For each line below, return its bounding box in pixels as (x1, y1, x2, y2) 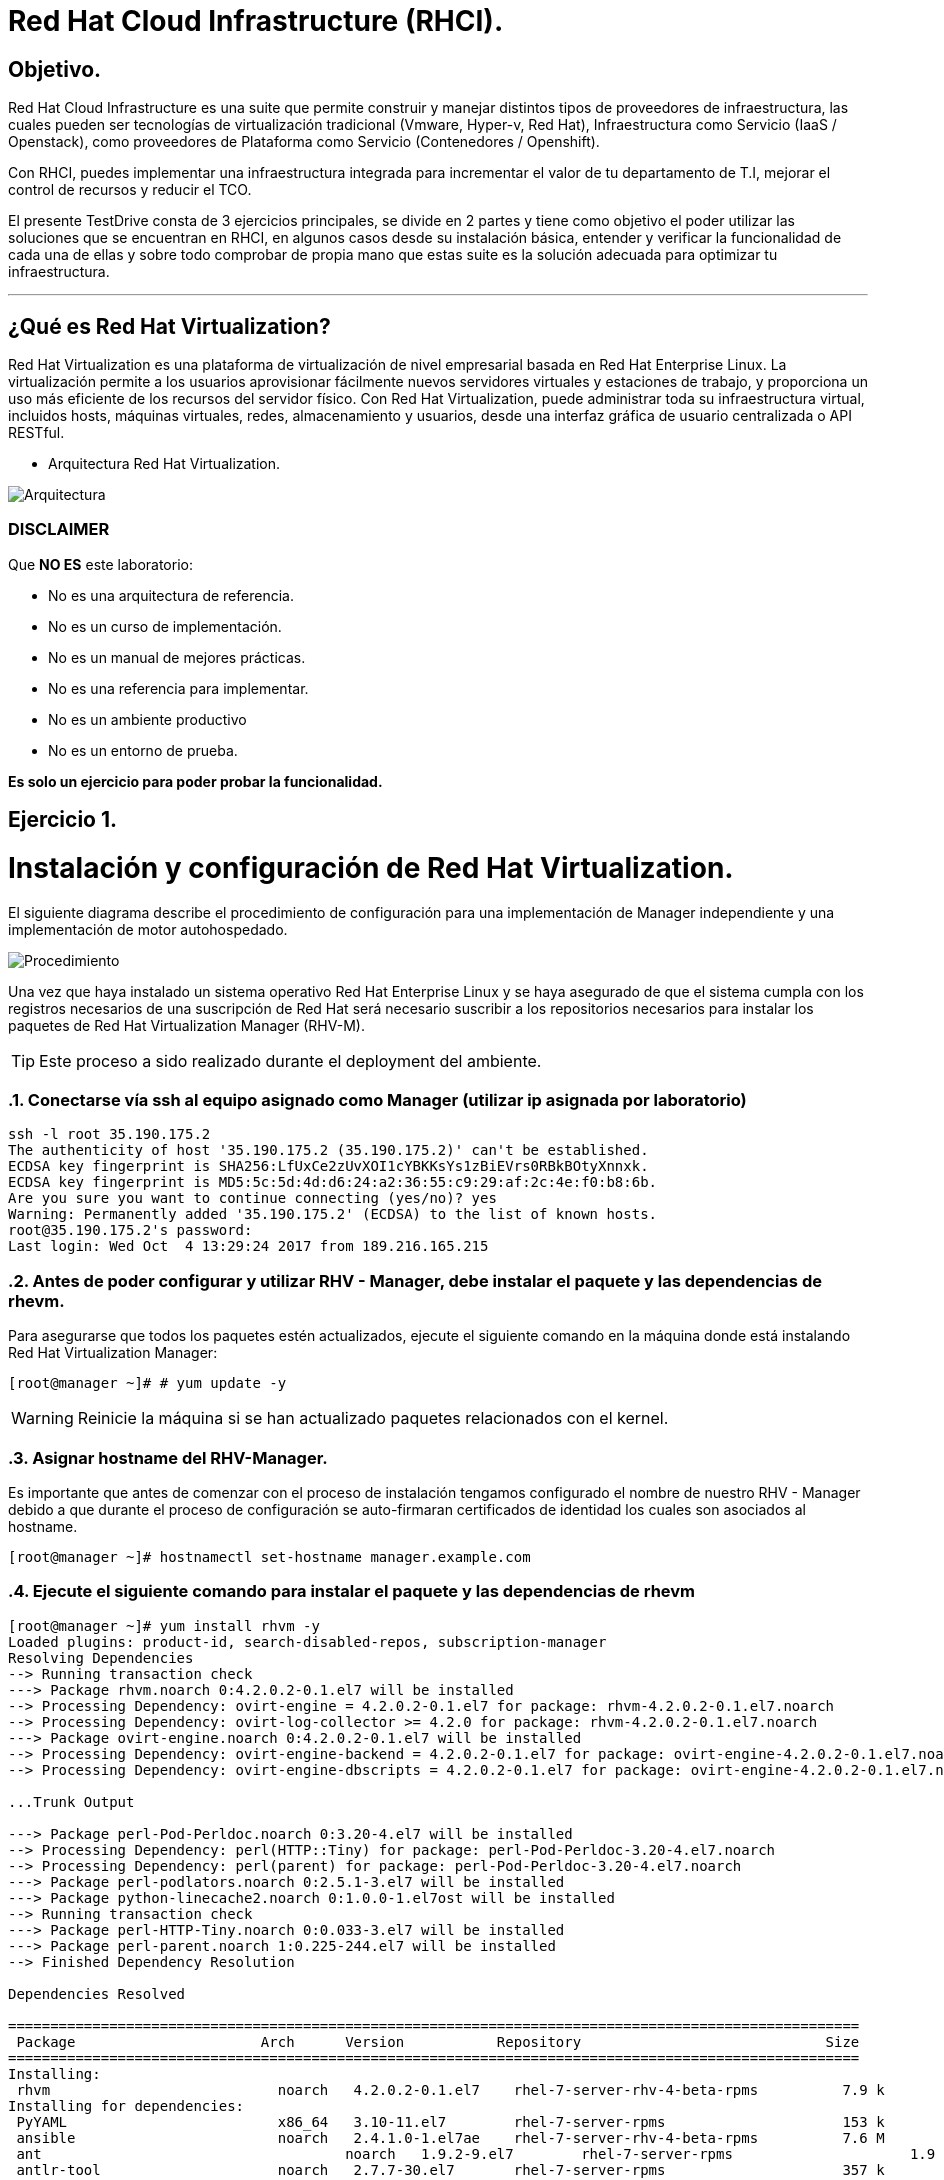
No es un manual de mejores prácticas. (48, 648, 306, 666)
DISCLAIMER (8, 519, 110, 540)
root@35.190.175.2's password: (8, 1222, 253, 1239)
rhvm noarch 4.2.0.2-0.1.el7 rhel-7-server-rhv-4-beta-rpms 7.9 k (16, 2081, 885, 2098)
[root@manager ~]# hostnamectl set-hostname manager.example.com (8, 1548, 531, 1565)
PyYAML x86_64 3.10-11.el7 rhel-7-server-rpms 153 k (16, 2113, 885, 2130)
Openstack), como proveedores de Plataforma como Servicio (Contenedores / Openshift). (8, 133, 600, 151)
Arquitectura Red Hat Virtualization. (48, 455, 281, 473)
